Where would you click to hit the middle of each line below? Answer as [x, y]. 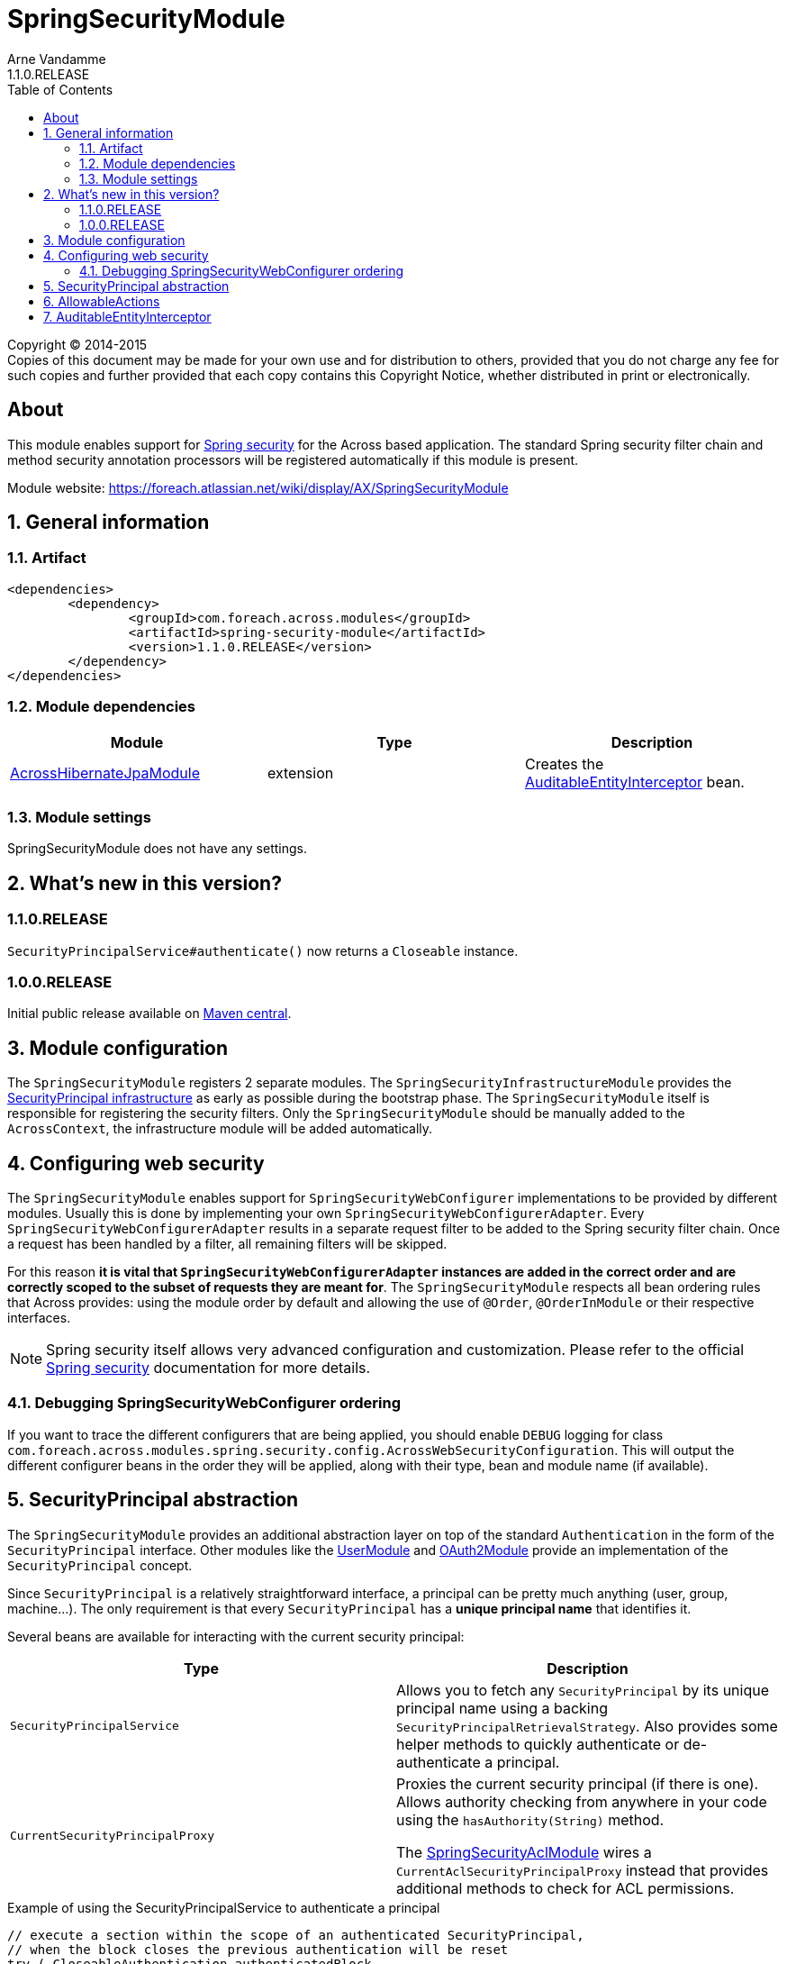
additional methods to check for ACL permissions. [565, 1888]
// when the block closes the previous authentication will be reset [258, 1949]
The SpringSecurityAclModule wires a [524, 1852]
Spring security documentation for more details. [208, 1367]
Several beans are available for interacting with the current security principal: [236, 1636]
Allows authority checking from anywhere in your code [582, 1801]
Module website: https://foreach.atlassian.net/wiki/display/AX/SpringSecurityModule [258, 487]
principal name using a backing [502, 1708]
